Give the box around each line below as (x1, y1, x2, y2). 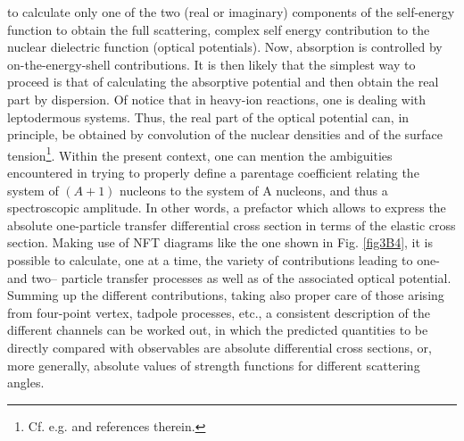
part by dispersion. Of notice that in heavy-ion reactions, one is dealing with (7, 89, 427, 108)
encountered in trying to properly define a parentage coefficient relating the (7, 163, 419, 181)
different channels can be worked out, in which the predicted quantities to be (7, 320, 428, 339)
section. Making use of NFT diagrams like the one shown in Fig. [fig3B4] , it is (7, 233, 434, 252)
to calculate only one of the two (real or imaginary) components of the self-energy (7, 3, 455, 21)
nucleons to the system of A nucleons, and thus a (120, 180, 388, 199)
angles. (7, 373, 45, 392)
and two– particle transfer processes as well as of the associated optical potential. (7, 268, 452, 287)
